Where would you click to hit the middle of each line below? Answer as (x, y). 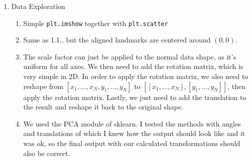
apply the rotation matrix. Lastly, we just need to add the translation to (135, 97)
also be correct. (47, 153)
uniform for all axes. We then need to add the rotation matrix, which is (133, 66)
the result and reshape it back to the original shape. (103, 107)
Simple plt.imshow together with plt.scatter (96, 23)
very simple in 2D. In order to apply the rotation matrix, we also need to (136, 76)
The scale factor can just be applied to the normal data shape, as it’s (130, 56)
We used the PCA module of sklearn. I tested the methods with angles (132, 123)
